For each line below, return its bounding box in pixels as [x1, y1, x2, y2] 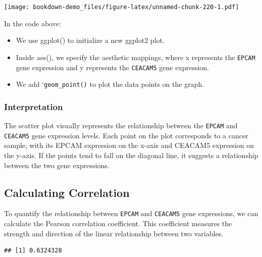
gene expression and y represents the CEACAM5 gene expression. [16, 62, 209, 72]
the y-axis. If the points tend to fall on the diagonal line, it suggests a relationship [4, 149, 258, 160]
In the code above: [4, 18, 61, 28]
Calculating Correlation [4, 184, 130, 200]
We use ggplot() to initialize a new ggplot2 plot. [16, 35, 165, 45]
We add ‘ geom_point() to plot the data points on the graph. [16, 79, 204, 89]
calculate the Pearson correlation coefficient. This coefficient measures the [4, 218, 232, 228]
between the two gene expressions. [4, 160, 110, 170]
